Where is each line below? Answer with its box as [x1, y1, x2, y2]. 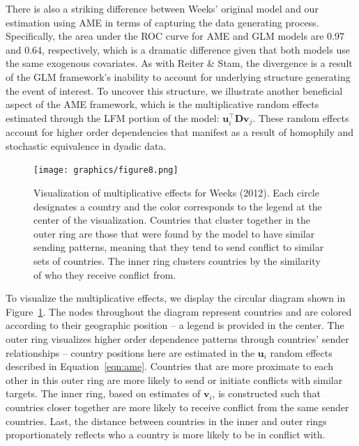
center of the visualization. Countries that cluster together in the [33, 213, 311, 227]
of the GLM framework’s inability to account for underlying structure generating [6, 69, 351, 84]
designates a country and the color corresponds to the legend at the [33, 199, 322, 213]
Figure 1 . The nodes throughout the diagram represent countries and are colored [6, 304, 352, 318]
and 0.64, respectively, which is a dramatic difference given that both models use [6, 42, 350, 56]
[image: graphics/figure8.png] [33, 165, 178, 176]
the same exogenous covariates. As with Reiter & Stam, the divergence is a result [6, 56, 353, 70]
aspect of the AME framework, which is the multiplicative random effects [6, 97, 319, 111]
